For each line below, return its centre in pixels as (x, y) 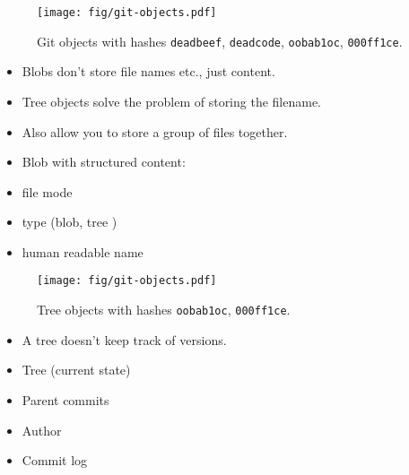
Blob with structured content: (104, 162)
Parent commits (65, 399)
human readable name (83, 251)
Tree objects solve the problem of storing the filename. (172, 101)
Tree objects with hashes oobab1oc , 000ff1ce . (164, 310)
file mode (47, 191)
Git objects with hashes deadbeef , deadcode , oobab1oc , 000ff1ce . (220, 41)
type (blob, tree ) (70, 222)
